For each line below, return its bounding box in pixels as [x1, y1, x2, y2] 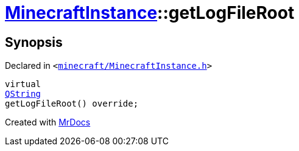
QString [5, 89, 41, 99]
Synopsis [5, 34, 63, 50]
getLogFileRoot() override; [5, 99, 139, 109]
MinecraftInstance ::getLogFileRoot [5, 2, 295, 23]
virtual [5, 79, 41, 90]
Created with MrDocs [5, 117, 91, 128]
